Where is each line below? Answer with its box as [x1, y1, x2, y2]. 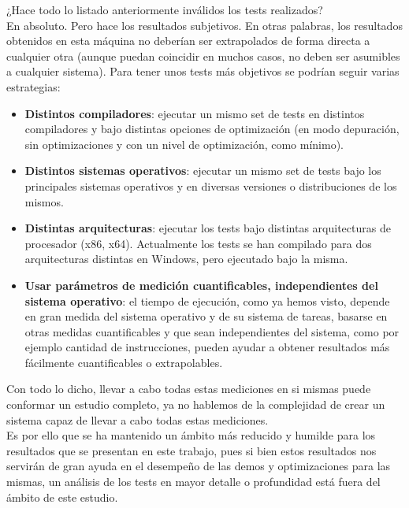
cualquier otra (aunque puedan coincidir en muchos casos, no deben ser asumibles [6, 47, 400, 64]
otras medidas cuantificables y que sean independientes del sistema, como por [24, 323, 400, 339]
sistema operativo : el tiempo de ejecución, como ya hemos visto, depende [24, 292, 390, 309]
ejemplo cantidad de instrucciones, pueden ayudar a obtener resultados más [24, 339, 390, 355]
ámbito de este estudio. [6, 488, 118, 505]
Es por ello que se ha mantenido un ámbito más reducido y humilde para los [6, 427, 376, 443]
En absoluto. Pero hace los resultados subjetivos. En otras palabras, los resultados [6, 17, 403, 33]
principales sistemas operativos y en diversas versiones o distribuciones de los [24, 177, 397, 194]
